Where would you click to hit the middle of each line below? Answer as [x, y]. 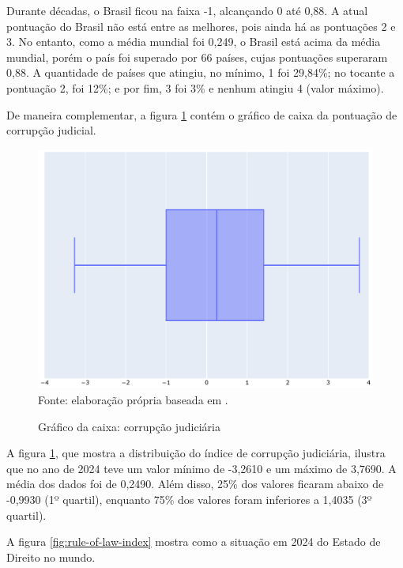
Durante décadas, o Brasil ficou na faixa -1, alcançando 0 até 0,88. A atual [187, 10]
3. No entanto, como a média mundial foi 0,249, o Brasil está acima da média [194, 42]
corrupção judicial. [51, 130]
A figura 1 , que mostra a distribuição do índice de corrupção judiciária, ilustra [196, 453]
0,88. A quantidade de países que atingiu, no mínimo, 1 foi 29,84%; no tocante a [201, 72]
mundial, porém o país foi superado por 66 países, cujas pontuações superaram [197, 57]
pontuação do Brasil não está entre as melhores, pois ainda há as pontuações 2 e [201, 26]
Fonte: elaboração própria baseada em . [133, 400]
